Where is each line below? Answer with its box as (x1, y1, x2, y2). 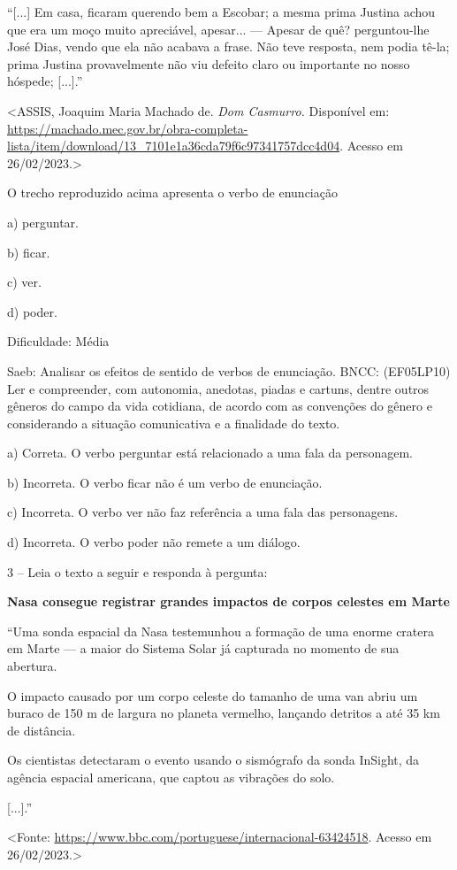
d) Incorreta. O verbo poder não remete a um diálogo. (7, 533, 301, 551)
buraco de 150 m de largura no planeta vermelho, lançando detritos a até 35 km (7, 704, 440, 722)
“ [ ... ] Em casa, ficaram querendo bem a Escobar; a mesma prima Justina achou (7, 3, 436, 20)
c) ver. (7, 273, 42, 291)
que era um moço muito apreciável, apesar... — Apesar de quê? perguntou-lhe (7, 19, 430, 38)
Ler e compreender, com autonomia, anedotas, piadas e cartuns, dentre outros (7, 379, 430, 397)
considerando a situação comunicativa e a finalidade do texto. (7, 413, 340, 432)
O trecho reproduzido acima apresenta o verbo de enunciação (7, 183, 338, 202)
